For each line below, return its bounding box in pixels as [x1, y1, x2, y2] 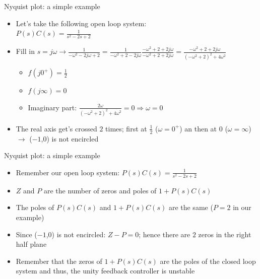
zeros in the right [198, 229, 251, 239]
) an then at [179, 123, 217, 133]
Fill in [16, 46, 35, 56]
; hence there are [139, 229, 190, 239]
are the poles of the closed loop [160, 255, 256, 266]
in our [233, 202, 251, 213]
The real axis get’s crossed [16, 123, 97, 133]
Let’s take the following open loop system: [16, 18, 147, 28]
